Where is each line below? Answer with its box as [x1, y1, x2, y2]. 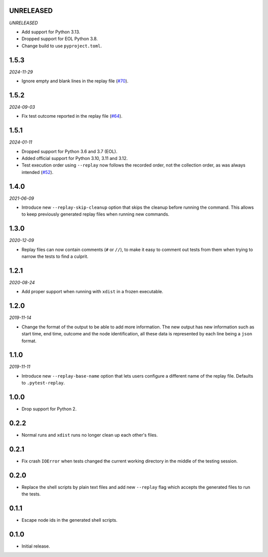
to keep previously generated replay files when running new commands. [21, 211, 170, 217]
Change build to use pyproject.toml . [21, 43, 102, 49]
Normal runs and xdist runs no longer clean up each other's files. [21, 432, 158, 438]
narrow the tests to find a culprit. [21, 253, 89, 259]
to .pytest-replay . [21, 380, 65, 386]
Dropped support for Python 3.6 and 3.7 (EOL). [21, 148, 118, 154]
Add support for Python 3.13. [21, 29, 80, 35]
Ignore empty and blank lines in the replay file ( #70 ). [21, 78, 129, 84]
